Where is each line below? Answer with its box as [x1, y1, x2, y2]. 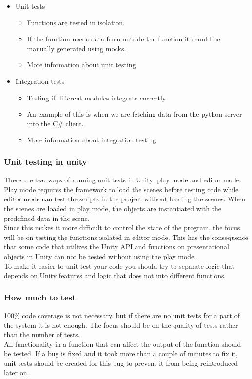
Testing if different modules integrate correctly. [27, 92, 167, 102]
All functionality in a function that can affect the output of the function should [4, 339, 241, 349]
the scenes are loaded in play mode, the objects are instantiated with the [4, 203, 222, 213]
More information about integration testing [27, 135, 156, 145]
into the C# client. [27, 118, 84, 128]
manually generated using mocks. [27, 43, 126, 53]
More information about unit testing [27, 60, 136, 70]
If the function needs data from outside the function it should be [27, 34, 220, 44]
